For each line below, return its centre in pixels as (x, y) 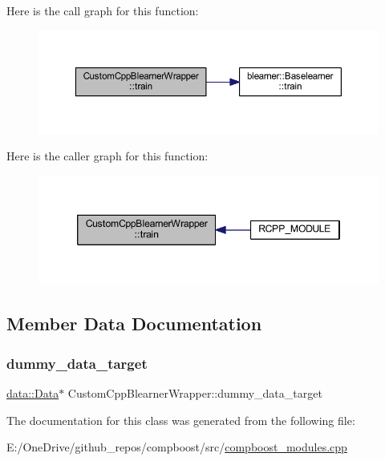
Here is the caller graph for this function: (107, 156)
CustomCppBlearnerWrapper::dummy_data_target (195, 393)
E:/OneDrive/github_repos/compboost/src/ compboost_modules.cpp (177, 447)
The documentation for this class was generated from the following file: (181, 420)
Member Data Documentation (134, 324)
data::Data (33, 393)
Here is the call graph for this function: (103, 10)
